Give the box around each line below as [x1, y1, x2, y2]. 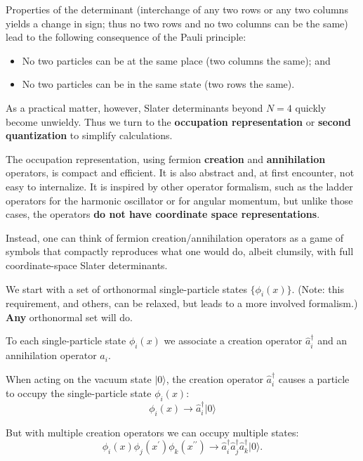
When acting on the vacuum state [6, 371, 152, 386]
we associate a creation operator [164, 333, 303, 348]
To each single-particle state [6, 333, 126, 348]
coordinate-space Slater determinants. [6, 257, 168, 272]
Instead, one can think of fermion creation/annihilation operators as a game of [6, 230, 344, 245]
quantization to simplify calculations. [6, 128, 173, 143]
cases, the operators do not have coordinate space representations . [6, 207, 320, 221]
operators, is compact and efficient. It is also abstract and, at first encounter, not [6, 165, 355, 180]
